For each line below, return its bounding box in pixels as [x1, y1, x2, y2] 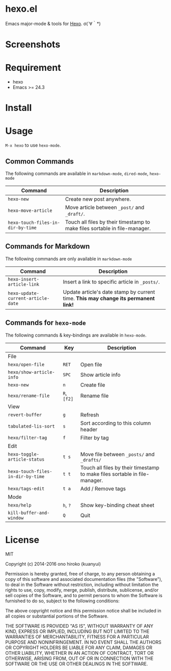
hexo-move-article [8, 208, 52, 213]
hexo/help [8, 502, 32, 508]
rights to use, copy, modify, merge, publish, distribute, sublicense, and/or [5, 586, 159, 593]
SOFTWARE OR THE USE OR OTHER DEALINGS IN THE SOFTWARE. [5, 660, 148, 667]
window [8, 515, 24, 521]
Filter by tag [80, 434, 109, 441]
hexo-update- [8, 290, 40, 296]
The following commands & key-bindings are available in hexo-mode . [5, 332, 147, 338]
